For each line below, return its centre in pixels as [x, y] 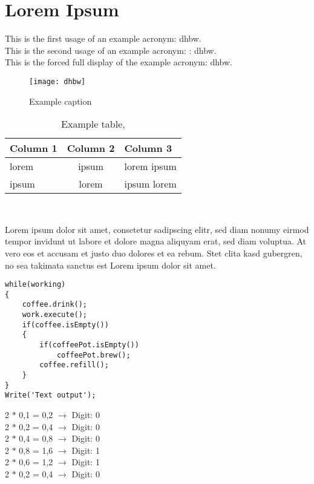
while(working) [35, 285]
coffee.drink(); [55, 305]
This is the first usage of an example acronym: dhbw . [103, 38]
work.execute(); [55, 315]
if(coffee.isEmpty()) [65, 325]
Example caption [61, 101]
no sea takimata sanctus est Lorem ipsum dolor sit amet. [110, 265]
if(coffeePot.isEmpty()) [89, 345]
